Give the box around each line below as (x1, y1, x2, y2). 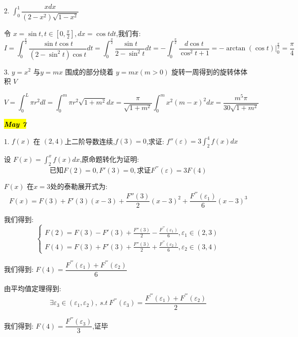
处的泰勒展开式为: (50, 181, 108, 191)
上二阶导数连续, (64, 136, 115, 146)
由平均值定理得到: (4, 283, 61, 293)
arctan (226, 45, 246, 52)
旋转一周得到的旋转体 (171, 66, 241, 76)
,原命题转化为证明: (79, 153, 139, 164)
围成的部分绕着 (65, 66, 113, 76)
